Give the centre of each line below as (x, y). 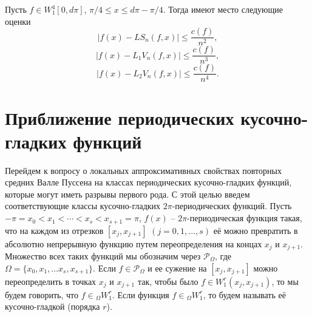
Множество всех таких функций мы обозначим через (103, 255)
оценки (18, 21)
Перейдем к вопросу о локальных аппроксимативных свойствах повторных (143, 170)
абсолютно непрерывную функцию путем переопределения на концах (134, 243)
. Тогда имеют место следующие (223, 9)
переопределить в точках (51, 281)
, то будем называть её (244, 294)
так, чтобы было (168, 281)
